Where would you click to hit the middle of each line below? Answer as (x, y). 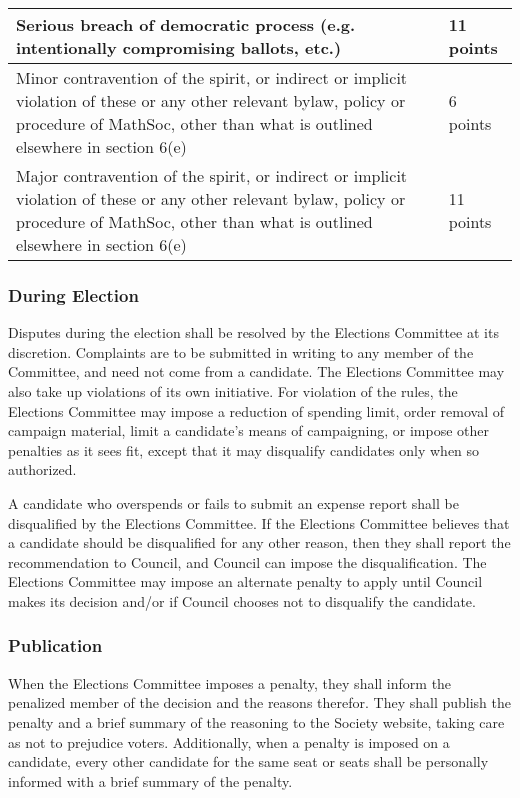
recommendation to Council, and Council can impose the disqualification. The (247, 561)
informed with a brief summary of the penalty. (150, 780)
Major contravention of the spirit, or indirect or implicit (212, 175)
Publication (55, 645)
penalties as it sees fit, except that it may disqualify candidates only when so (244, 449)
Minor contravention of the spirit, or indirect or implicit (212, 77)
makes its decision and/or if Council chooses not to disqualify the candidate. (242, 600)
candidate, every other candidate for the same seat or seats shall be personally (248, 761)
